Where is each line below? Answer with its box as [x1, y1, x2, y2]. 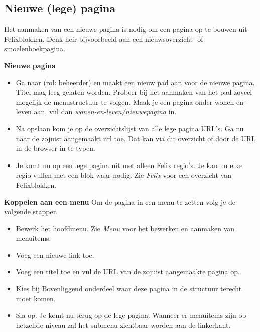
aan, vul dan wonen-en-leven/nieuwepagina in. [34, 106, 177, 117]
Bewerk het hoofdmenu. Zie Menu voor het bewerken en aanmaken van [16, 223, 235, 233]
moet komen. [16, 293, 56, 303]
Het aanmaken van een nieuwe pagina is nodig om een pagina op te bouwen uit [4, 24, 247, 34]
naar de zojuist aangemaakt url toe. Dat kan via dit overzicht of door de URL [16, 133, 256, 143]
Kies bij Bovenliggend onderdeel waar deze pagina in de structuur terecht [16, 283, 242, 294]
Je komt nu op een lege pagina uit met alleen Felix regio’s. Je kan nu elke [16, 159, 242, 170]
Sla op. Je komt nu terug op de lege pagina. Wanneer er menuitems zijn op [16, 310, 246, 320]
